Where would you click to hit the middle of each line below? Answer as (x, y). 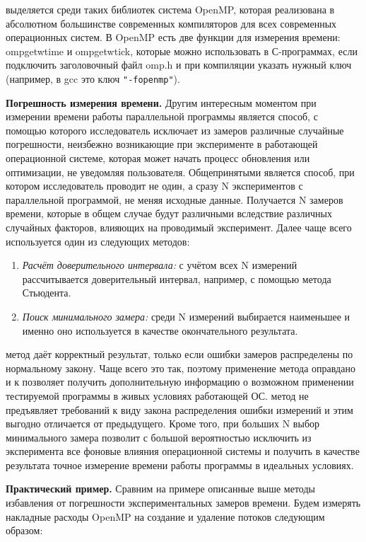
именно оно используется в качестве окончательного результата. (160, 330)
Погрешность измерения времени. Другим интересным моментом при (161, 102)
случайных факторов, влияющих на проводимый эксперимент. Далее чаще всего (179, 227)
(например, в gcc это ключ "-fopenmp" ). (93, 78)
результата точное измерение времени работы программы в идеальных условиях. (180, 465)
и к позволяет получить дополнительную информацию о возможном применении (180, 382)
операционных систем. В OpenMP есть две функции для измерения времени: (173, 37)
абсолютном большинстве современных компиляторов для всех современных (171, 23)
